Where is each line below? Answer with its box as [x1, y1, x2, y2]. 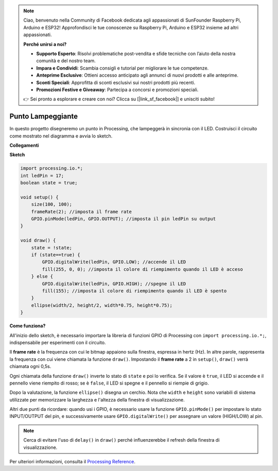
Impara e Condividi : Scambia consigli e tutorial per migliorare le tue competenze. [36, 65, 209, 71]
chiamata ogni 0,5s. [9, 363, 51, 370]
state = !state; [31, 245, 72, 251]
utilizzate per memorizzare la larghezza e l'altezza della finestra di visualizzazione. [9, 396, 185, 403]
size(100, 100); [31, 201, 72, 207]
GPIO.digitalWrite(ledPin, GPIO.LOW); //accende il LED [42, 259, 186, 265]
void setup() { [20, 194, 59, 200]
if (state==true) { [31, 252, 81, 258]
